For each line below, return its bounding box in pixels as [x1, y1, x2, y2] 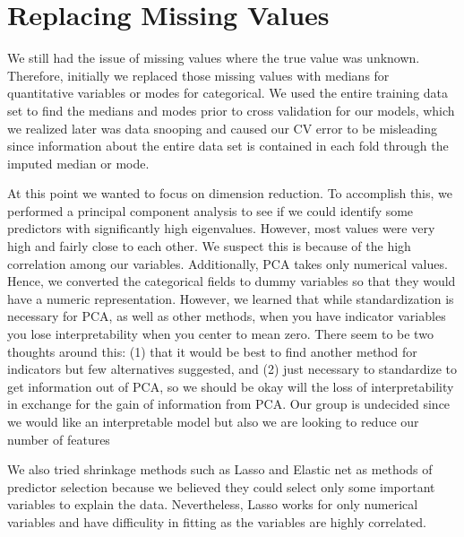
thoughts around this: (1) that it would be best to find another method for [7, 342, 417, 360]
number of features [7, 429, 110, 448]
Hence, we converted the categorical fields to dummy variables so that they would [7, 272, 456, 290]
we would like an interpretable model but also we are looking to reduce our [7, 412, 419, 430]
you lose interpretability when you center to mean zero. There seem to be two [7, 325, 434, 343]
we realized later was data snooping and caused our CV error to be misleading [7, 118, 438, 137]
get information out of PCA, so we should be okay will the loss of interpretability [7, 377, 454, 395]
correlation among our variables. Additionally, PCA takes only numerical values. [7, 254, 448, 273]
